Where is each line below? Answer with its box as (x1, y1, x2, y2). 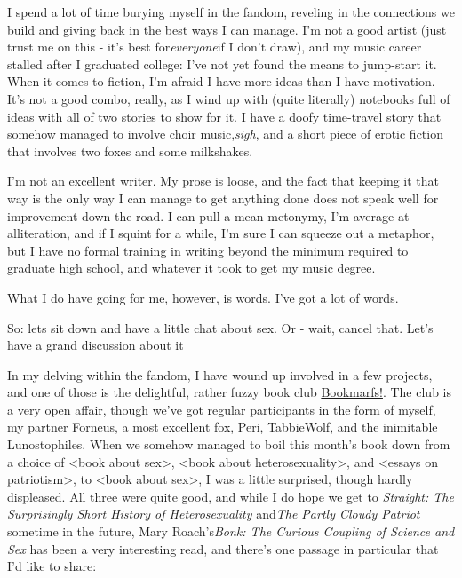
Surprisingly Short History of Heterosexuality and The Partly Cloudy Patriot (7, 504, 420, 523)
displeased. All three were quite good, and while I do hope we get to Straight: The (7, 487, 454, 505)
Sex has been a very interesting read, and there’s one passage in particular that (7, 539, 439, 558)
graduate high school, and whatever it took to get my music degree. (7, 258, 376, 277)
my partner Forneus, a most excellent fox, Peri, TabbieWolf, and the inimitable (7, 417, 438, 436)
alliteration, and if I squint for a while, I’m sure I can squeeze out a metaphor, (7, 224, 434, 242)
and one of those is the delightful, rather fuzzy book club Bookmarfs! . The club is (7, 383, 451, 401)
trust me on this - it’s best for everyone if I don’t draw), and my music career (7, 37, 422, 56)
